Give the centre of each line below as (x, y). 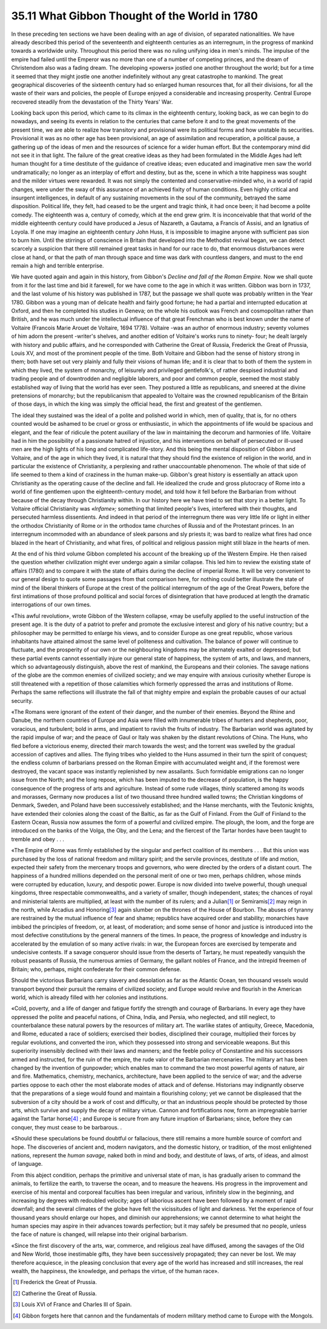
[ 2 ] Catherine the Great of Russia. (55, 1293)
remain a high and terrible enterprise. (58, 266)
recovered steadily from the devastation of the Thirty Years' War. (92, 102)
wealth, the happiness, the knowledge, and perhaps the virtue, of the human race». (115, 1271)
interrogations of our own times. (51, 605)
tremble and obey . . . (38, 839)
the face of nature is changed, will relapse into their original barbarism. (99, 1234)
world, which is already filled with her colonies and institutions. (90, 997)
